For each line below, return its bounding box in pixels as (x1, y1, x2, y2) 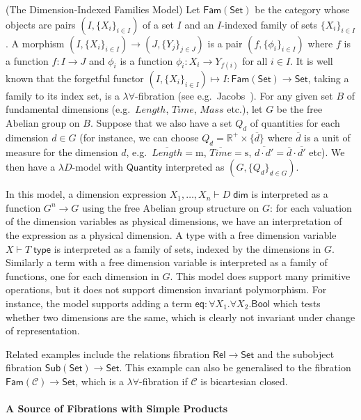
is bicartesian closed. (200, 373, 288, 388)
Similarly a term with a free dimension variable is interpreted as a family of (6, 255, 328, 270)
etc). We (309, 144, 345, 159)
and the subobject (257, 346, 335, 361)
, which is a (75, 373, 124, 388)
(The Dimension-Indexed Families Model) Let (6, 2, 200, 16)
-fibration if (139, 373, 188, 388)
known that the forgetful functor (6, 70, 144, 85)
